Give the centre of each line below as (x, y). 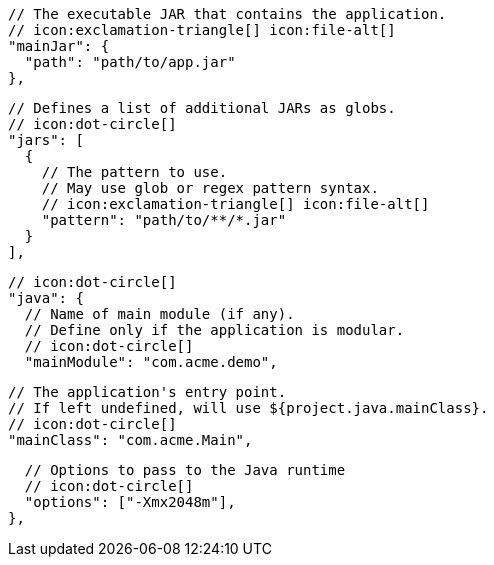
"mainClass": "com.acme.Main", (130, 440)
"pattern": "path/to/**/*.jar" (164, 220)
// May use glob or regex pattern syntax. (210, 188)
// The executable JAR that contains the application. (227, 14)
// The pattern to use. (134, 172)
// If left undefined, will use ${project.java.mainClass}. (248, 408)
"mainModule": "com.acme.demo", (151, 362)
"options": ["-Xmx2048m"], (130, 502)
